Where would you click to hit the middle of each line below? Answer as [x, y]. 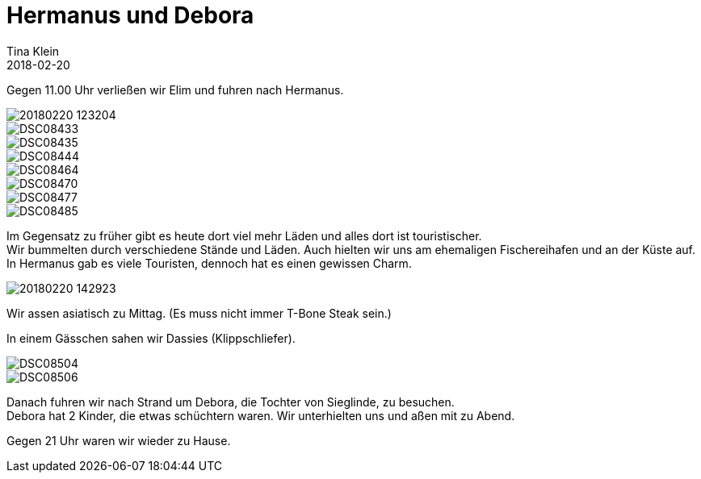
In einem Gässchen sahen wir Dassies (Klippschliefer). [151, 338]
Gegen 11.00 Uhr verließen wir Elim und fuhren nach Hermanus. [175, 90]
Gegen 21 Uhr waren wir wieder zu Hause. [119, 440]
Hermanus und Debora [130, 15]
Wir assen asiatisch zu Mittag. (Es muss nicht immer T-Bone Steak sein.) [199, 313]
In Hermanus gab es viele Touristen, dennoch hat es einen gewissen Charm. [209, 263]
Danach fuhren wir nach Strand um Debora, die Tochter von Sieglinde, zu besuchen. [231, 402]
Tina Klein [33, 51]
